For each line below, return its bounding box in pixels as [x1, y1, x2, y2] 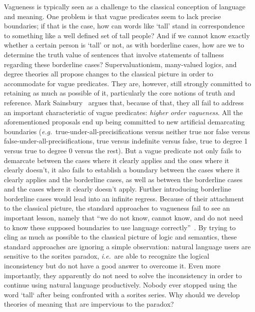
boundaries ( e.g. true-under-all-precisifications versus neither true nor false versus [4, 126, 250, 136]
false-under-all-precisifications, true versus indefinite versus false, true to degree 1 [4, 136, 248, 146]
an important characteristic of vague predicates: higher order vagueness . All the [4, 107, 243, 117]
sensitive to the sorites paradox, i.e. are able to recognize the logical [4, 251, 209, 261]
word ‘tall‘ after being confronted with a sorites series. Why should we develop [4, 289, 240, 299]
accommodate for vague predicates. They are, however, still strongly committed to [4, 78, 251, 88]
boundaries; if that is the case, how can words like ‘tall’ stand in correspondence [4, 21, 245, 31]
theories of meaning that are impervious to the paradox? [4, 299, 174, 309]
